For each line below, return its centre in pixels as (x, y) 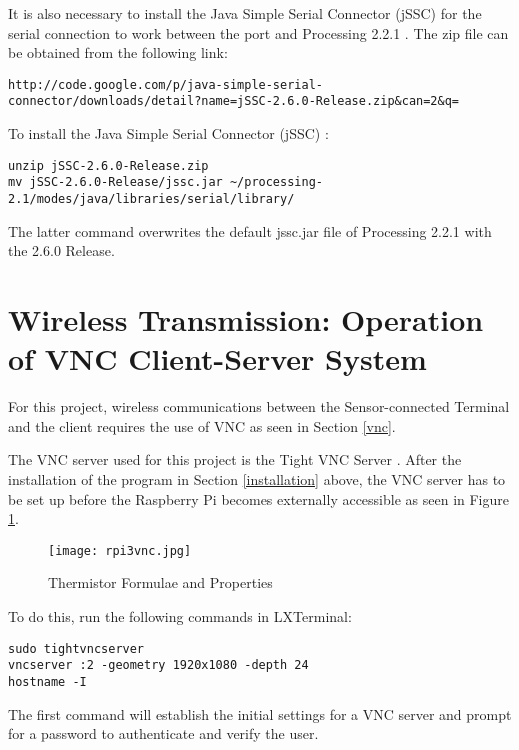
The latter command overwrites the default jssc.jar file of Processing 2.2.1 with (250, 230)
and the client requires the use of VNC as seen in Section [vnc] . (202, 425)
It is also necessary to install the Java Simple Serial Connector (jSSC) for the (245, 13)
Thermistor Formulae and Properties (160, 582)
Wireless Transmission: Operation (246, 319)
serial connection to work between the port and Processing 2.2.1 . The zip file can (258, 32)
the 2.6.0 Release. (61, 250)
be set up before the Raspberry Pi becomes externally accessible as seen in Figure (258, 498)
